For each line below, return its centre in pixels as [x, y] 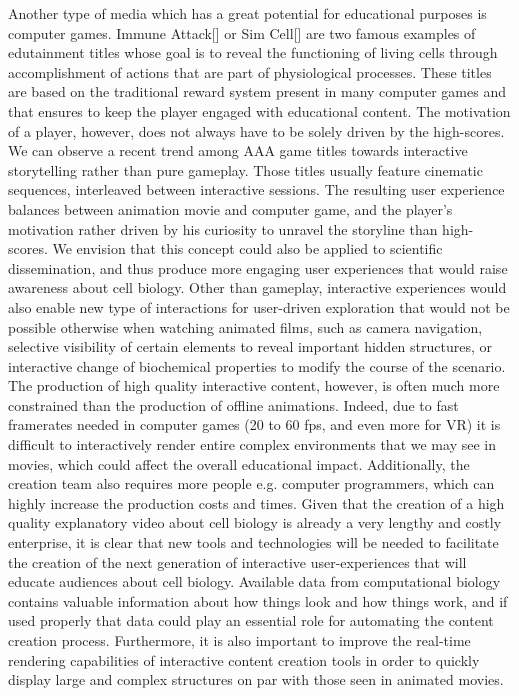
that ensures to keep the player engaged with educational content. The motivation [259, 110]
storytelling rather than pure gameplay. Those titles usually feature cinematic [245, 169]
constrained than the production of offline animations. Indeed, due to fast [233, 404]
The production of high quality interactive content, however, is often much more [254, 385]
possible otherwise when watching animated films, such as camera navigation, [245, 326]
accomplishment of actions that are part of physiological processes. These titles [250, 71]
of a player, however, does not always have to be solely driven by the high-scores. [256, 130]
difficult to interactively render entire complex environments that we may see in [252, 444]
